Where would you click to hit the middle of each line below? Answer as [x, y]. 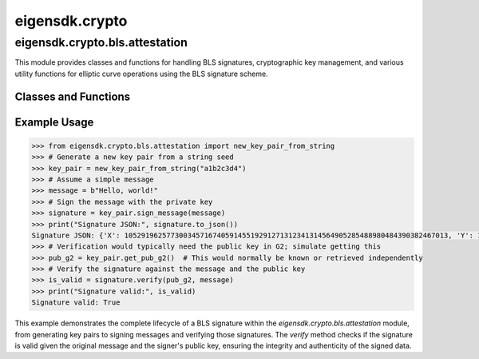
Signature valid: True [76, 303]
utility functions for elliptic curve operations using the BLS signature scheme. [141, 74]
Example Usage [54, 122]
